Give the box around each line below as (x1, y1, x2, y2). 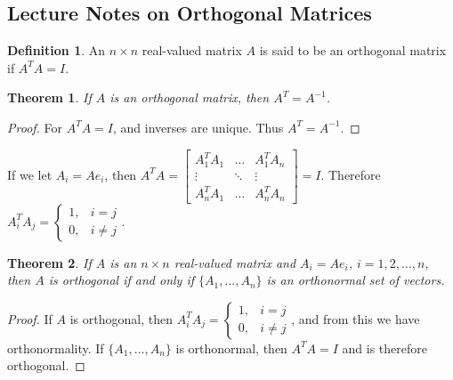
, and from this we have (291, 309, 420, 327)
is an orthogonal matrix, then (109, 88, 270, 107)
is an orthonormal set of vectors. (266, 271, 445, 289)
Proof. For (7, 117, 63, 136)
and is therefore (342, 338, 428, 357)
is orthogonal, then (69, 309, 173, 327)
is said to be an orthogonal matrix (259, 41, 447, 60)
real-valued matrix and (174, 253, 296, 271)
